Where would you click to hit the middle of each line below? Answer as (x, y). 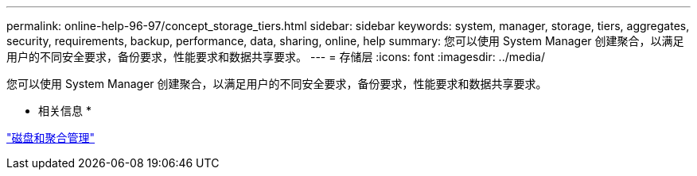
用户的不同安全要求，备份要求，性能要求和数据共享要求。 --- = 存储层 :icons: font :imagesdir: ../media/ (276, 57)
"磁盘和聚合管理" (51, 138)
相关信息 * (65, 111)
